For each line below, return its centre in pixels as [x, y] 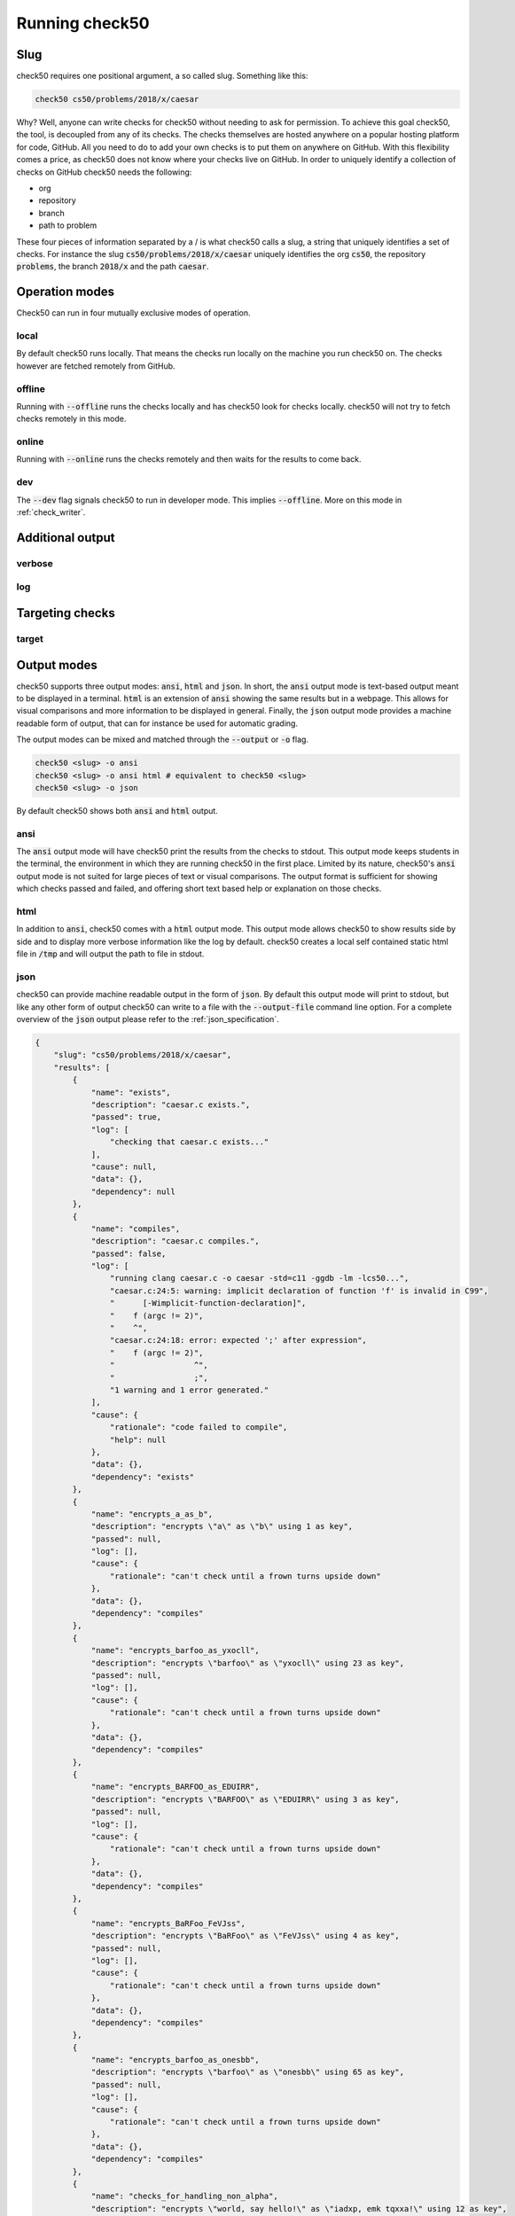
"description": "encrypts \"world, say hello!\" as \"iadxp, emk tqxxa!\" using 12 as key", [299, 2208]
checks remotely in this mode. [71, 419]
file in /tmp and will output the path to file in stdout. [110, 954]
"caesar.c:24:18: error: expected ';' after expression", [238, 1340]
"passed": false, [129, 1253]
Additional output [66, 538]
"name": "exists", [131, 1092]
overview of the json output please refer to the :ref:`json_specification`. [148, 1019]
